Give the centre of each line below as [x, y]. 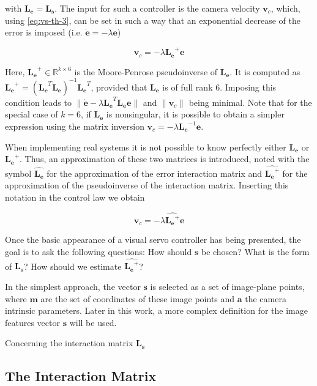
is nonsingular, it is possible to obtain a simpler [195, 114]
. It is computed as [265, 71]
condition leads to [38, 102]
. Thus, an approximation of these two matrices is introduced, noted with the [165, 159]
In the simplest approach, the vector [73, 286]
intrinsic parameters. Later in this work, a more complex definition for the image [156, 310]
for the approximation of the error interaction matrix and [155, 173]
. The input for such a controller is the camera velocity [157, 8]
